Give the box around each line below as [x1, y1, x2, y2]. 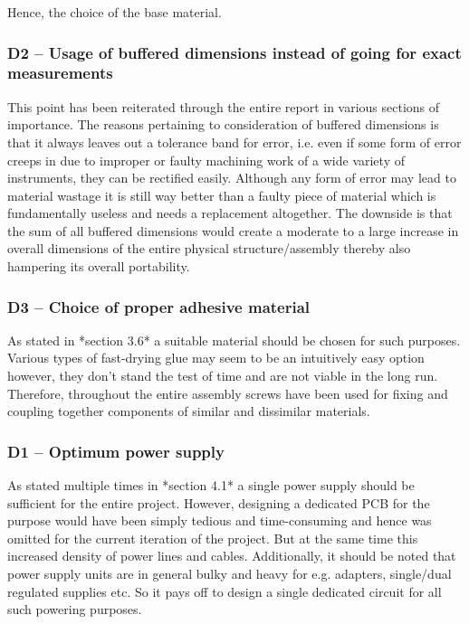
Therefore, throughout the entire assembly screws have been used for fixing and [7, 383, 448, 402]
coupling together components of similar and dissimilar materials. [7, 402, 370, 421]
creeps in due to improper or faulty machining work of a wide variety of [7, 150, 405, 169]
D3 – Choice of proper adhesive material [7, 295, 311, 317]
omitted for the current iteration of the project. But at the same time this [7, 528, 418, 547]
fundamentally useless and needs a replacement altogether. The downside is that [7, 203, 453, 222]
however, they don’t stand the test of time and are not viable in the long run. [7, 366, 438, 385]
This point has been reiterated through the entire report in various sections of [7, 97, 440, 116]
